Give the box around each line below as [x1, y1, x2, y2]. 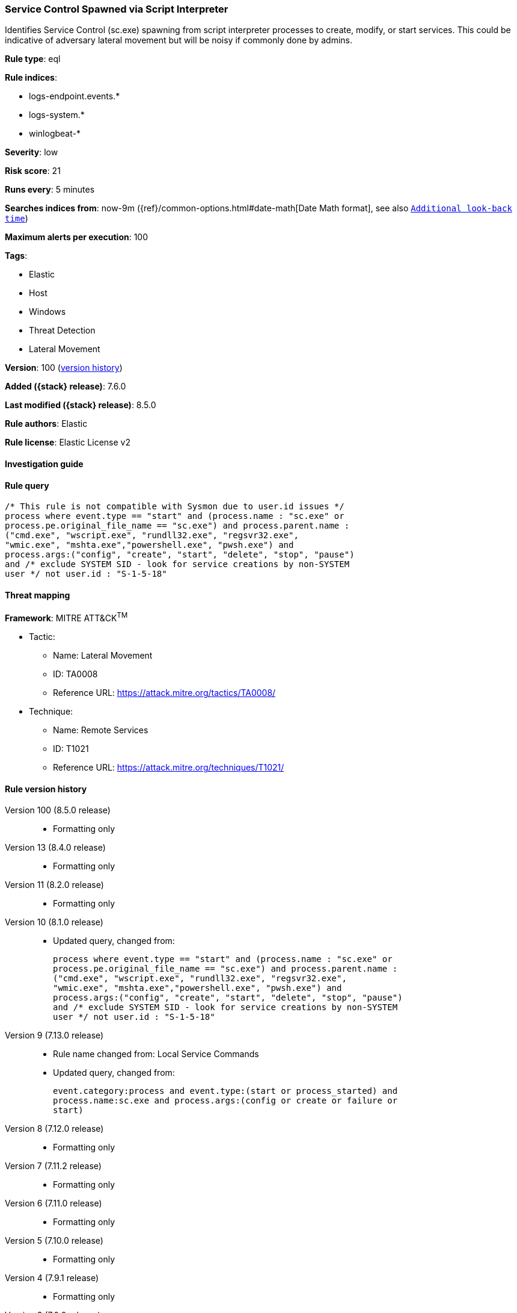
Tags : [5, 250, 28, 261]
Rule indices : [5, 72, 57, 83]
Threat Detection [29, 325, 96, 336]
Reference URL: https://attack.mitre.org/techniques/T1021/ [53, 762, 284, 773]
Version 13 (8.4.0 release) [5, 842, 106, 853]
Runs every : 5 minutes [5, 184, 95, 195]
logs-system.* [29, 110, 85, 120]
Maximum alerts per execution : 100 [5, 232, 148, 243]
